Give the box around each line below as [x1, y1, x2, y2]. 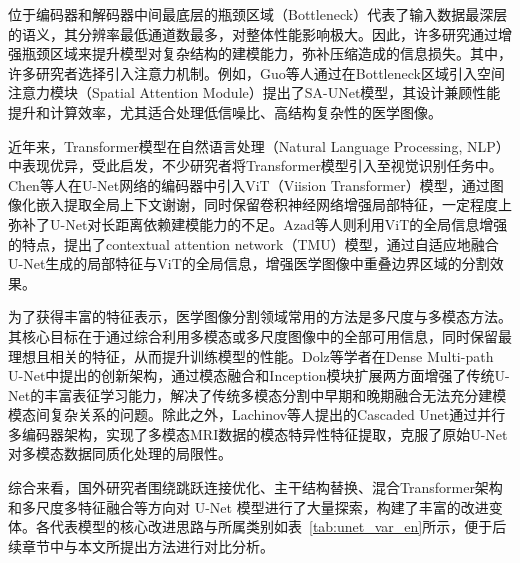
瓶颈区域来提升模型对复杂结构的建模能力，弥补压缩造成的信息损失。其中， [21, 43, 512, 64]
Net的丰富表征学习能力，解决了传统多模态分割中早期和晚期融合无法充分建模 [8, 384, 507, 405]
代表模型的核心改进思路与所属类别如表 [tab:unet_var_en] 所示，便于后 [49, 516, 507, 537]
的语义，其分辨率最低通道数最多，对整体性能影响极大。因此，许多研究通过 [8, 23, 498, 44]
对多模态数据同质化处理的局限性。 [8, 443, 232, 464]
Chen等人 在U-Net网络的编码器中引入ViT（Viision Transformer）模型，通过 [8, 174, 490, 195]
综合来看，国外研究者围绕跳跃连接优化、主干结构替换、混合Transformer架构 [8, 477, 503, 498]
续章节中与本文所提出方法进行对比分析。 [8, 535, 274, 556]
